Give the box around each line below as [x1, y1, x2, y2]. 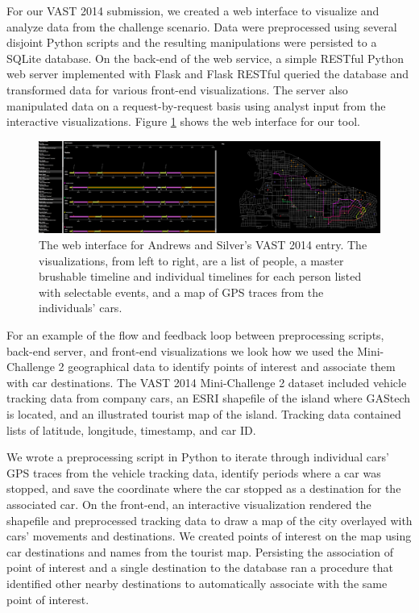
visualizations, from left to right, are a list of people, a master [39, 252, 344, 269]
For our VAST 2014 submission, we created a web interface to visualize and [6, 2, 380, 19]
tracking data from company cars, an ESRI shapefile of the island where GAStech [6, 390, 410, 407]
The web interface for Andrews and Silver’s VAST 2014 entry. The [39, 236, 367, 253]
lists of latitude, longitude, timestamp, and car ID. [6, 421, 256, 438]
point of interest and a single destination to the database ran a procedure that [6, 559, 393, 576]
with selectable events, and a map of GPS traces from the [39, 283, 324, 300]
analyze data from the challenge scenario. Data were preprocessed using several [6, 18, 397, 35]
